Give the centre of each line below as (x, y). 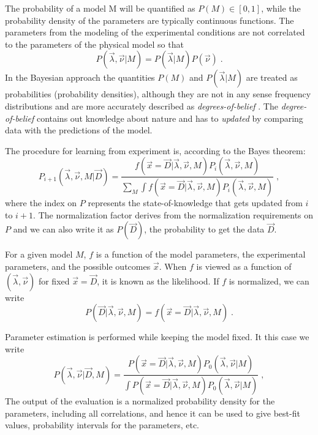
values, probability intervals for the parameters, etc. (102, 425)
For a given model (39, 254)
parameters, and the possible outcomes (78, 266)
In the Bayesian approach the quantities (80, 77)
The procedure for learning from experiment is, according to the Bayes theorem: (155, 150)
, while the (281, 8)
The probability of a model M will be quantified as (100, 8)
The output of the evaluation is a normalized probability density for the (140, 401)
